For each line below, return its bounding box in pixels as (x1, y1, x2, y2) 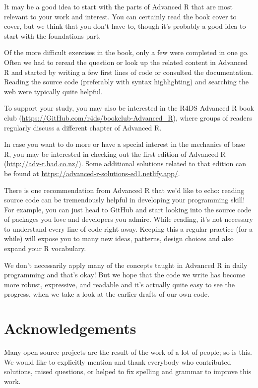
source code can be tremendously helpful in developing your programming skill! (4, 194, 245, 205)
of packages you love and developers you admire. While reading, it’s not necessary (4, 214, 253, 224)
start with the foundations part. (4, 30, 101, 41)
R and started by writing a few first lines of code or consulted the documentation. (4, 66, 253, 77)
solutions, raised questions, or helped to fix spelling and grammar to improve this (4, 366, 252, 377)
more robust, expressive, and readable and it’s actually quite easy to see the (4, 279, 235, 289)
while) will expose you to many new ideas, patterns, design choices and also (4, 233, 234, 244)
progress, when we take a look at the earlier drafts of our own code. (4, 289, 209, 299)
